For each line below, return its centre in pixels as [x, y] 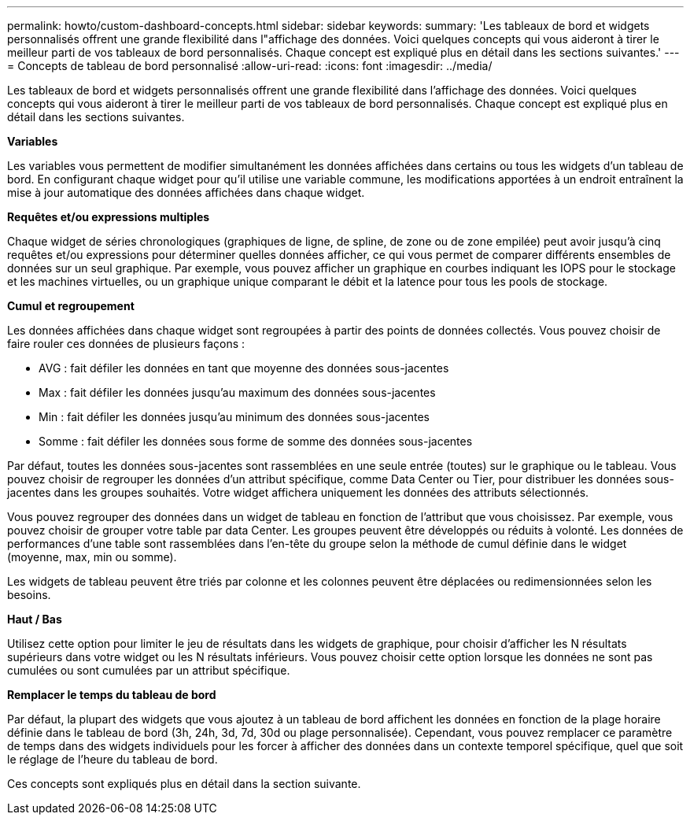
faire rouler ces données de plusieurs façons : [126, 344]
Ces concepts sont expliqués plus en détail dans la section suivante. [184, 784]
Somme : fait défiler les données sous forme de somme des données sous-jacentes [256, 441]
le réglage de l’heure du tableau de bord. [113, 759]
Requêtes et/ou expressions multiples [109, 217]
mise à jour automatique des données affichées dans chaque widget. [186, 192]
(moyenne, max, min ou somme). [92, 557]
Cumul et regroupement [71, 306]
